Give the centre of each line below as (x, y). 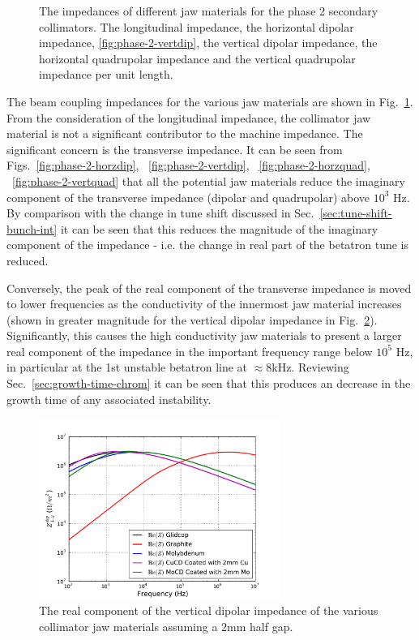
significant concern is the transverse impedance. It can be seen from (175, 149)
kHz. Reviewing (310, 367)
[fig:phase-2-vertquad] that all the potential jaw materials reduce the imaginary (209, 180)
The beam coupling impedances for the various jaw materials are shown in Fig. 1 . (210, 101)
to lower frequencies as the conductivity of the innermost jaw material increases (204, 304)
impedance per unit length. (106, 74)
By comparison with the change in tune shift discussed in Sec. (160, 213)
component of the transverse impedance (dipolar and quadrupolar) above (188, 197)
